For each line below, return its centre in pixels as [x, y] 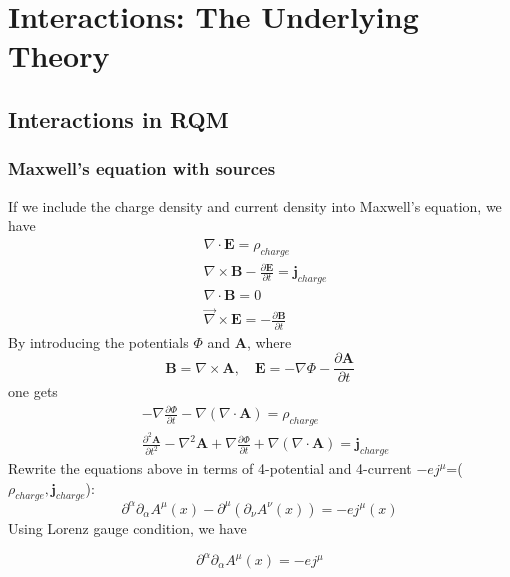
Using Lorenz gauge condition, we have [127, 527]
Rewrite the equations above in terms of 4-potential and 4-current [210, 468]
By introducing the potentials [98, 341]
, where [269, 341]
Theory [59, 55]
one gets [33, 391]
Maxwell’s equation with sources [142, 168]
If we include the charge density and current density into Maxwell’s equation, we [255, 205]
